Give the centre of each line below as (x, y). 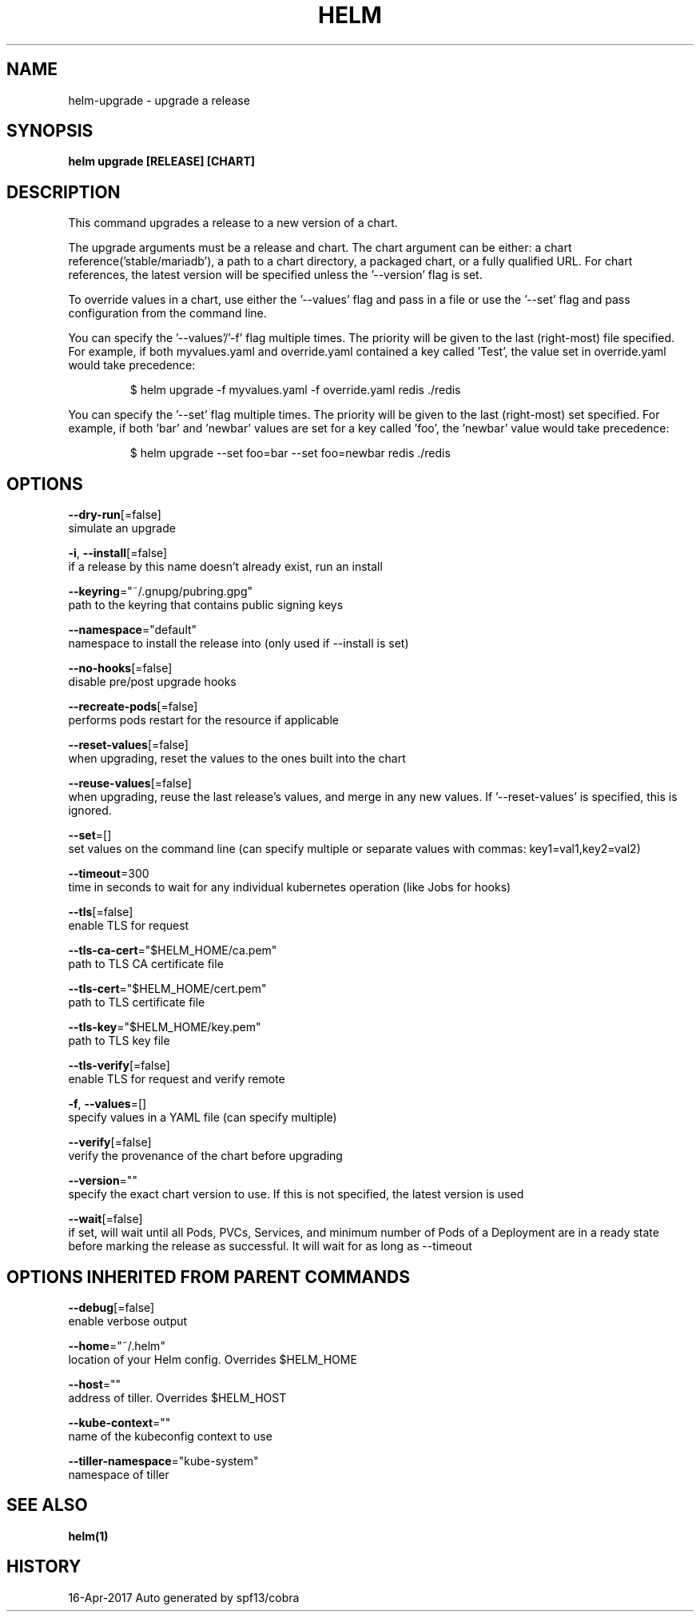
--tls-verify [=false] (119, 1066)
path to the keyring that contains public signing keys (206, 605)
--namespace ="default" (133, 630)
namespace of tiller (119, 1474)
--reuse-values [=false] (130, 783)
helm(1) (88, 1536)
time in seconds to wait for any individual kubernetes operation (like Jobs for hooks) (290, 887)
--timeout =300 (109, 874)
